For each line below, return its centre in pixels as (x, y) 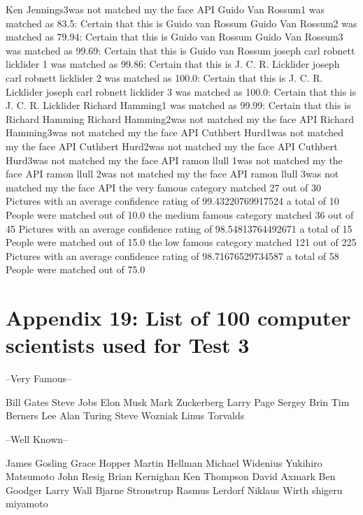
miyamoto (27, 503)
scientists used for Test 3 (128, 345)
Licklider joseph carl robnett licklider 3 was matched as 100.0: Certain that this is (181, 91)
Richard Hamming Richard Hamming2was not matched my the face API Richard (180, 118)
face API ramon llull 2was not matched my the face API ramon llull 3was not (172, 174)
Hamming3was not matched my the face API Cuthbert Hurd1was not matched (175, 132)
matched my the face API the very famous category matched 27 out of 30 (164, 187)
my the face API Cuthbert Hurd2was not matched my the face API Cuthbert (172, 146)
